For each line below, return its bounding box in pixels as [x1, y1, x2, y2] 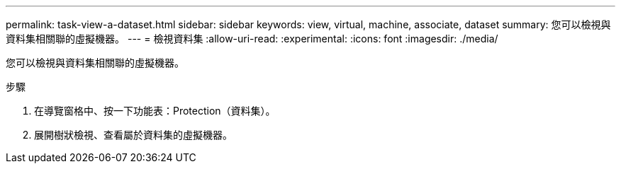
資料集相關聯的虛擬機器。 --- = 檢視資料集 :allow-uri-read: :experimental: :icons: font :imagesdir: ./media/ [6, 33, 498, 45]
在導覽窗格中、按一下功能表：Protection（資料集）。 [34, 105, 276, 117]
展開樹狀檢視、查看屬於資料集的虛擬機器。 [34, 129, 233, 141]
